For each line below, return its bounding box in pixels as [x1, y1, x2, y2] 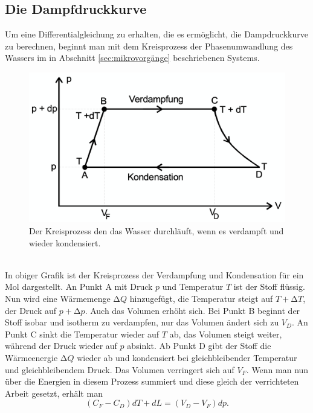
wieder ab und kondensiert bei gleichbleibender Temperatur [77, 351, 297, 363]
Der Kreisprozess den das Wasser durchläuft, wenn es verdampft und [29, 225, 284, 237]
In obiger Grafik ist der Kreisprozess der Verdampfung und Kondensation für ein [5, 268, 304, 281]
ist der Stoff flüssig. [233, 280, 305, 293]
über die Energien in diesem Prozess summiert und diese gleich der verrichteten [5, 375, 299, 388]
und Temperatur [162, 280, 224, 293]
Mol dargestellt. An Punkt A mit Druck [5, 280, 153, 293]
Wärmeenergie [5, 351, 58, 363]
